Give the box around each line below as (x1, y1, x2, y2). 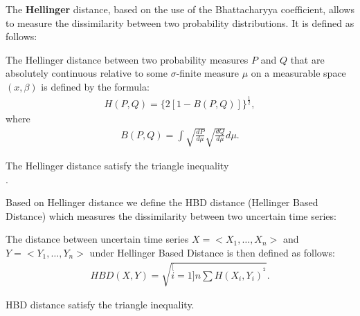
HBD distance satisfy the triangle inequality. (6, 297, 195, 312)
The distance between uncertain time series (6, 232, 189, 246)
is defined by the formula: (41, 79, 150, 93)
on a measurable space (251, 66, 346, 80)
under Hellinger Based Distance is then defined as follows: (89, 245, 335, 259)
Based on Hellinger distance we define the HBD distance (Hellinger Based (6, 195, 318, 210)
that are (290, 52, 325, 66)
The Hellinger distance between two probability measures (6, 52, 249, 66)
